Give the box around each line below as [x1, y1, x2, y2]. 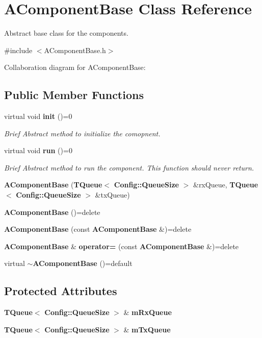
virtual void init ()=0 [4, 111, 72, 122]
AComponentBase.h [44, 44, 106, 55]
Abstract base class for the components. [4, 28, 128, 38]
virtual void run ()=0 [4, 145, 72, 156]
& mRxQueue [123, 307, 172, 318]
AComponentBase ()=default [33, 258, 133, 269]
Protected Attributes [4, 283, 117, 299]
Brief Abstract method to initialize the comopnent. [4, 128, 161, 138]
